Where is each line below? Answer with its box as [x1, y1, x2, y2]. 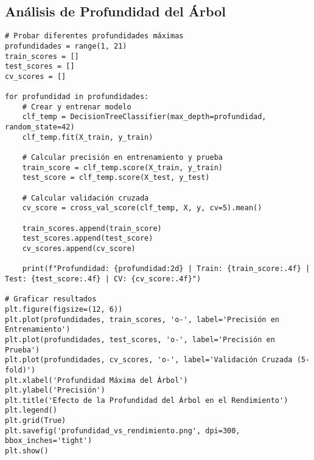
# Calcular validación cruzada [22, 193, 149, 202]
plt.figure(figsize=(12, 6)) [5, 304, 123, 314]
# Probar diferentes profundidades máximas [5, 32, 184, 41]
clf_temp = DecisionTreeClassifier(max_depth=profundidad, [22, 112, 267, 122]
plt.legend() [5, 406, 57, 415]
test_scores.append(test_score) [22, 234, 153, 243]
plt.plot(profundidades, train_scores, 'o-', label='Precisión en [5, 315, 280, 324]
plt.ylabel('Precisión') [5, 386, 105, 395]
